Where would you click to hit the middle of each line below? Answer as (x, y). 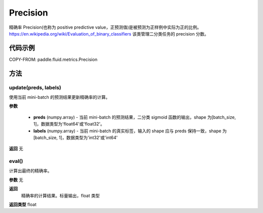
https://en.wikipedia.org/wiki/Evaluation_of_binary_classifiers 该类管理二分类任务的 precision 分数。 (109, 34)
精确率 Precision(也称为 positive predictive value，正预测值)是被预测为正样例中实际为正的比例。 (105, 27)
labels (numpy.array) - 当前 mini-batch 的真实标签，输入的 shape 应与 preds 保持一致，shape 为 (130, 131)
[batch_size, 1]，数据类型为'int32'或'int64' (75, 137)
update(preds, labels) (35, 88)
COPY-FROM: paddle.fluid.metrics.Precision (53, 59)
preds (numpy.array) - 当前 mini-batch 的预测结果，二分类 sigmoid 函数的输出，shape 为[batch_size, (135, 117)
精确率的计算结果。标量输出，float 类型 (60, 195)
